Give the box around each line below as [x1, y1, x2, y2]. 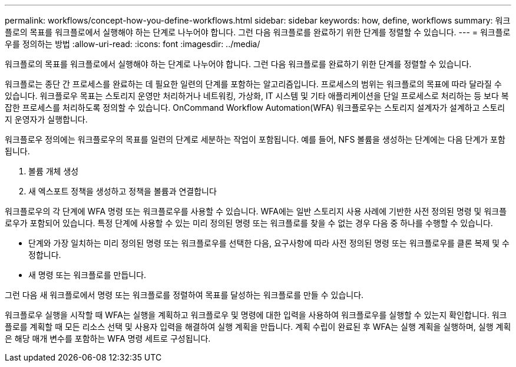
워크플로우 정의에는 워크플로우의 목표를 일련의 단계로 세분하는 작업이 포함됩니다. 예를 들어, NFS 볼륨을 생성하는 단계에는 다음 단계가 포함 [5, 134, 505, 144]
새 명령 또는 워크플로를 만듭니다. [28, 270, 147, 280]
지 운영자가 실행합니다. [5, 114, 88, 124]
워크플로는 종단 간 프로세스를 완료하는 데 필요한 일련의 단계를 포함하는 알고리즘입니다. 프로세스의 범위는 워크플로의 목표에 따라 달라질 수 [5, 79, 502, 89]
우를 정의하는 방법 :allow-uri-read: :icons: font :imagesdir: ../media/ [5, 39, 260, 49]
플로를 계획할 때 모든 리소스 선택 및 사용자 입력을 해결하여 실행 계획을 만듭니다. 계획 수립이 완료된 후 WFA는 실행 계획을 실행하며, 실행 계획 [5, 322, 511, 332]
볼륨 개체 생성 [28, 166, 79, 176]
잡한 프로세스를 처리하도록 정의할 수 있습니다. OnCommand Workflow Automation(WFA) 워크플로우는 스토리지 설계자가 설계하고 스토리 [5, 103, 505, 113]
